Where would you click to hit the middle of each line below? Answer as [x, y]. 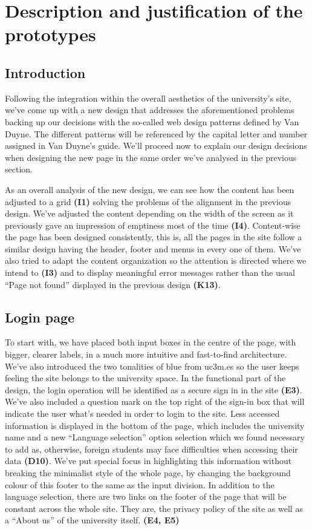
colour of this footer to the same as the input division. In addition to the [140, 484]
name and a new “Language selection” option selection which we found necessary [155, 437]
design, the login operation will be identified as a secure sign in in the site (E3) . [154, 389]
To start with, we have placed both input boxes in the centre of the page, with [151, 342]
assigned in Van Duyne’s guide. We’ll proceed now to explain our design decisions [156, 146]
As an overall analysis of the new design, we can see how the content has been [150, 189]
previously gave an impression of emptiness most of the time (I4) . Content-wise [153, 225]
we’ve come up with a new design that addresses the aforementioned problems [150, 110]
